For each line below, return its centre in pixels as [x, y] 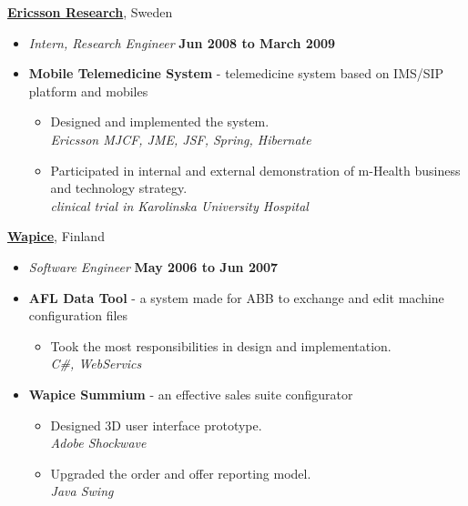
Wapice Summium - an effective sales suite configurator [191, 394]
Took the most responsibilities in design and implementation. [221, 345]
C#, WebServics [96, 364]
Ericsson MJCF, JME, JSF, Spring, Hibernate [181, 139]
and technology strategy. [119, 188]
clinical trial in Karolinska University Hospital [179, 205]
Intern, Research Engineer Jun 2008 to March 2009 [182, 42]
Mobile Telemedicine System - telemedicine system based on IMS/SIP [236, 73]
